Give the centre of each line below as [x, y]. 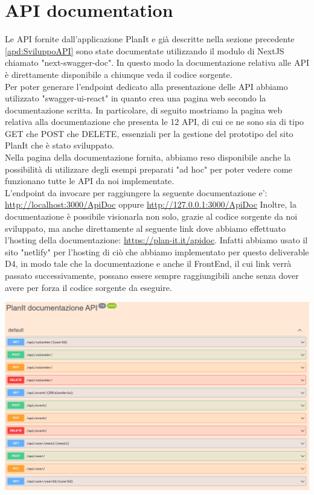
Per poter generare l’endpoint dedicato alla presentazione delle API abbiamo [146, 86]
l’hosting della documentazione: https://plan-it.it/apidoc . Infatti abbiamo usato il [156, 240]
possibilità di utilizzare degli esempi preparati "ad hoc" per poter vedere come [149, 169]
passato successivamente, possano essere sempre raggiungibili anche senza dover [152, 275]
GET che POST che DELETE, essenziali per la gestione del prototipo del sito [149, 133]
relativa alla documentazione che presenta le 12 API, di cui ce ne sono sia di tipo [155, 122]
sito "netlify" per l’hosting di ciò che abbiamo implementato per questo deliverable [157, 251]
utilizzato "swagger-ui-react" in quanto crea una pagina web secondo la [136, 98]
